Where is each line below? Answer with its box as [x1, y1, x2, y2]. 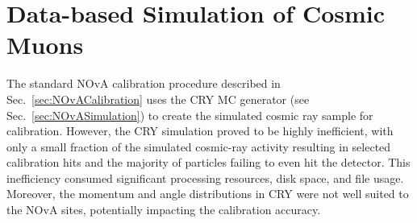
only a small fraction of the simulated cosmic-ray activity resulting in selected [6, 138, 391, 155]
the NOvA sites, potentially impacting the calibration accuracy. [6, 201, 321, 218]
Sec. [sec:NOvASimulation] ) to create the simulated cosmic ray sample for [6, 106, 373, 123]
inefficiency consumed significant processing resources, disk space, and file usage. [6, 169, 404, 186]
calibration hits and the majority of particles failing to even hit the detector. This [6, 154, 411, 171]
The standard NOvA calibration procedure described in [6, 75, 281, 92]
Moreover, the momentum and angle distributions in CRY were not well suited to [6, 185, 409, 202]
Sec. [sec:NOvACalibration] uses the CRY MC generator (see [6, 90, 310, 107]
